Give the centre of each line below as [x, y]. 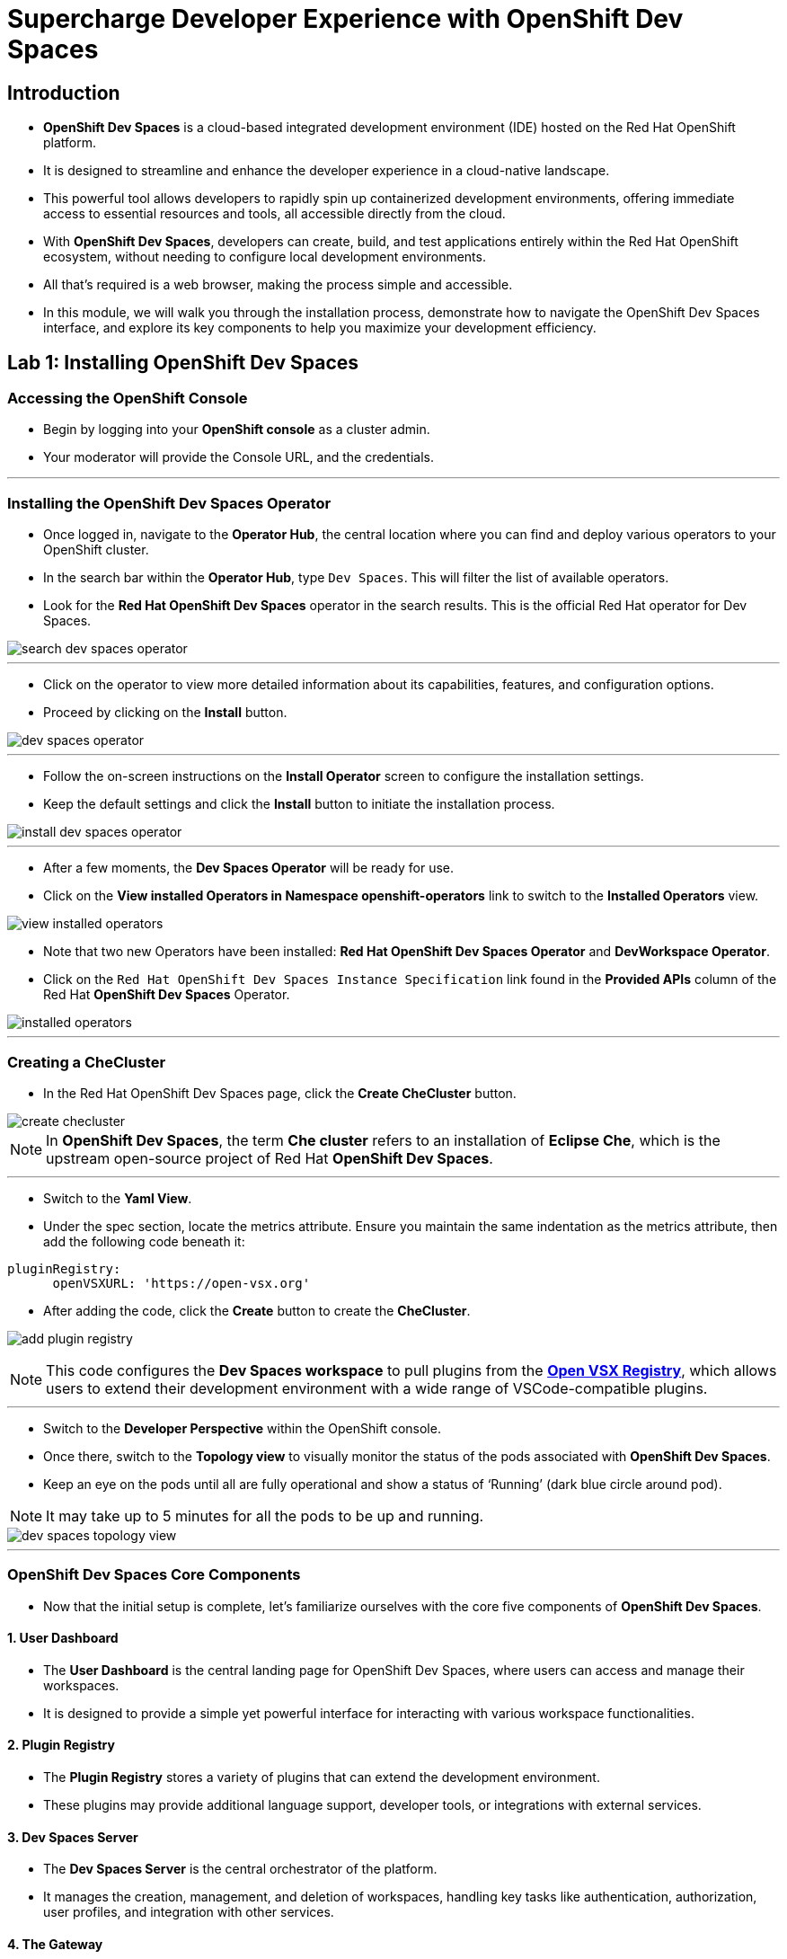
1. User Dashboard [63, 1638]
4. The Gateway [55, 1944]
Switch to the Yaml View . [118, 1198]
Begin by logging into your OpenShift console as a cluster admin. [237, 430]
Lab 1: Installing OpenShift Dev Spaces [183, 362]
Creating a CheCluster [87, 1062]
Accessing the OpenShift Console [128, 399]
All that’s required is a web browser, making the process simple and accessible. [278, 285]
